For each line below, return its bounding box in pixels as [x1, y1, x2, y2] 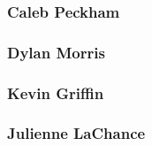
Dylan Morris [7, 41, 105, 63]
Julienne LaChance [7, 122, 146, 144]
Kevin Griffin [7, 81, 104, 104]
